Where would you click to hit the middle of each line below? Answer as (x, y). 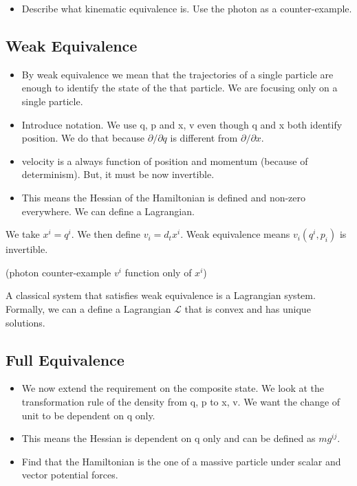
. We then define (106, 234)
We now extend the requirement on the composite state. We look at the (173, 388)
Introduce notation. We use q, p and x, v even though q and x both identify (182, 124)
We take (23, 234)
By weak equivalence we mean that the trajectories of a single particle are (177, 74)
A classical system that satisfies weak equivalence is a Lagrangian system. (161, 295)
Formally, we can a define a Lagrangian (88, 308)
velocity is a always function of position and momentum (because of (165, 161)
